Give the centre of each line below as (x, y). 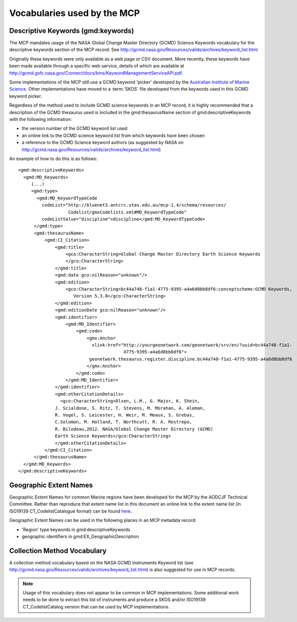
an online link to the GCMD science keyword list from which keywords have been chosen (113, 135)
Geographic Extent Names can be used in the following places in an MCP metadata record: (103, 520)
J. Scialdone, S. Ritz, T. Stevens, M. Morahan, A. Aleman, (130, 408)
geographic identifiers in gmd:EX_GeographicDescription (80, 536)
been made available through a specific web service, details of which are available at (97, 66)
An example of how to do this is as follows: (53, 158)
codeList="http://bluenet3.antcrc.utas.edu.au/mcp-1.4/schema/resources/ (134, 205)
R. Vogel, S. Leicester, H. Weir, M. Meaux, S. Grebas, (125, 415)
